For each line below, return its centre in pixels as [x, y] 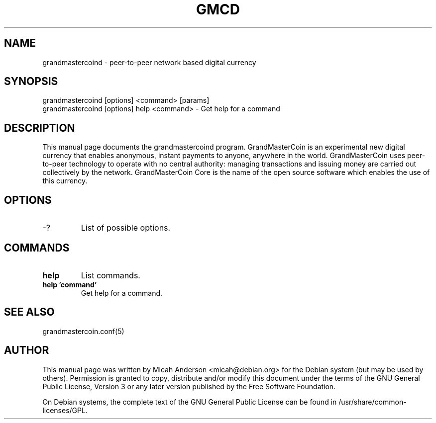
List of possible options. [126, 228]
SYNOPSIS [31, 82]
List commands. [110, 275]
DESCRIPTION [40, 128]
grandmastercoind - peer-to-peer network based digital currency [149, 62]
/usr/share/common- [373, 402]
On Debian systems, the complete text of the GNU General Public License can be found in [190, 402]
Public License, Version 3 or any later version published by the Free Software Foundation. [189, 386]
